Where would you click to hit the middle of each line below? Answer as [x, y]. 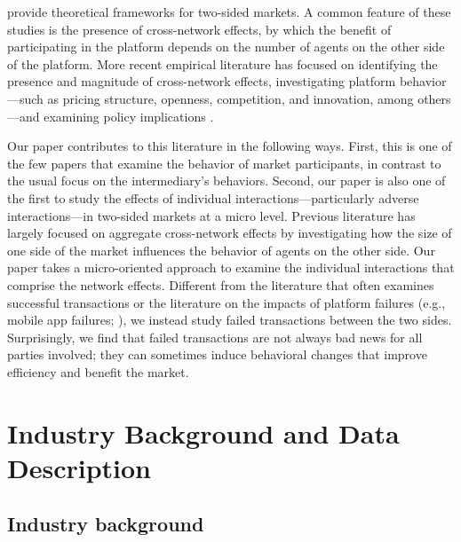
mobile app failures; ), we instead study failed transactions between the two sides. [230, 320]
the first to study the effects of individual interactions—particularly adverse [213, 197]
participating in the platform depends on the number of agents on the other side [226, 47]
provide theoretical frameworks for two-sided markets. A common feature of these [229, 12]
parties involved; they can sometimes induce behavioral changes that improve [217, 354]
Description [79, 467]
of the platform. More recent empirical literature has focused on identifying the [223, 63]
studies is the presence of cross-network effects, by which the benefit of [199, 29]
